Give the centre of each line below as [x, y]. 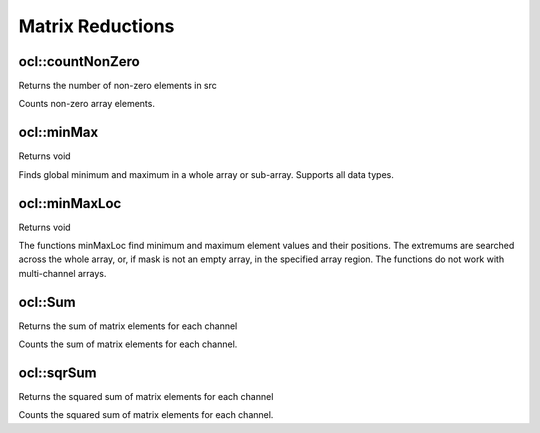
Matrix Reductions [96, 26]
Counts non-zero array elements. [86, 104]
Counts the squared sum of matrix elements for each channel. [146, 415]
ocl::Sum [47, 301]
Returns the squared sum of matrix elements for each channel [146, 397]
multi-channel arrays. [62, 273]
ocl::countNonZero [79, 61]
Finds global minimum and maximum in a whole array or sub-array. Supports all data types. [206, 174]
